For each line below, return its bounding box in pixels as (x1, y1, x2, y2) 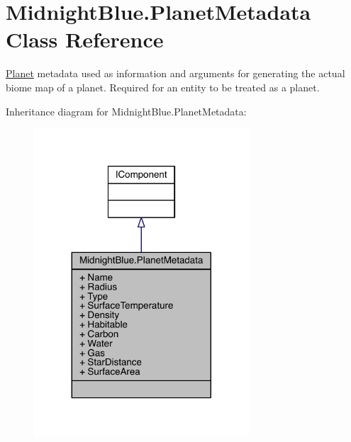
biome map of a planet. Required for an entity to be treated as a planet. (6, 79, 320, 94)
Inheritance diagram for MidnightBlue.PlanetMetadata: (6, 103, 247, 118)
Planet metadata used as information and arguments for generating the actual (6, 66, 345, 81)
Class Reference (6, 25, 164, 54)
